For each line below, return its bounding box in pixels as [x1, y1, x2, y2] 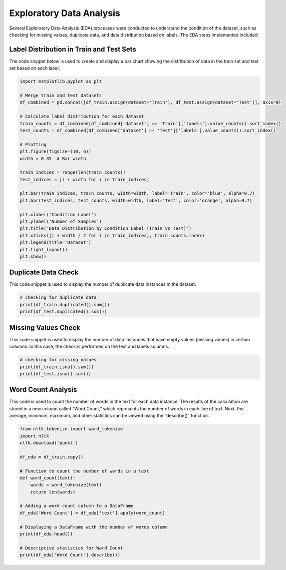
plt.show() [20, 253, 47, 259]
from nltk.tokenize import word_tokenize [20, 426, 123, 432]
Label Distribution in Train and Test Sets [9, 45, 136, 54]
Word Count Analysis [9, 385, 77, 394]
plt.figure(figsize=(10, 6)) [20, 149, 92, 155]
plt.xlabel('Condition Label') [20, 212, 97, 217]
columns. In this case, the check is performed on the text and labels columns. [9, 343, 170, 350]
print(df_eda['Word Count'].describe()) [20, 552, 120, 558]
